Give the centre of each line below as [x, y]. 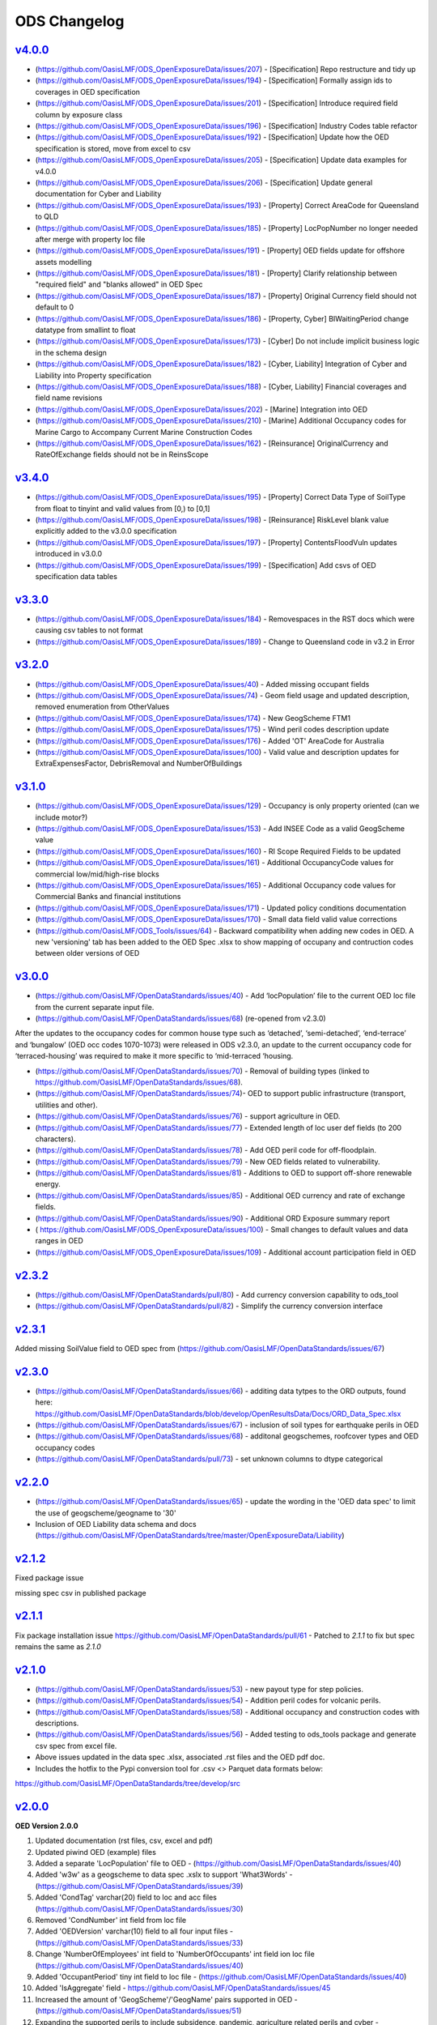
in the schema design [71, 352]
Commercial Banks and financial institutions [108, 897]
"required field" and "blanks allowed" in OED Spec [119, 284]
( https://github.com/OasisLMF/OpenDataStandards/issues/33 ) [139, 1942]
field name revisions [69, 398]
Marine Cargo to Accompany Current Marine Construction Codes [144, 432]
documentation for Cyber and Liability [98, 194]
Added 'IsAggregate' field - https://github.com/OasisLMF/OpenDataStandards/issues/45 [183, 1988]
